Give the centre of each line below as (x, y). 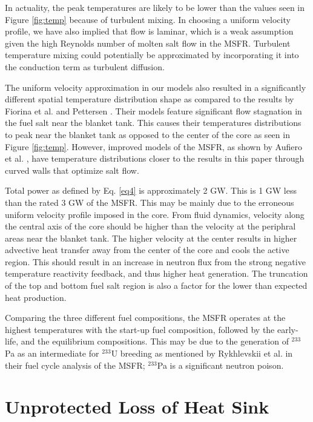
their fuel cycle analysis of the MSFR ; (75, 365)
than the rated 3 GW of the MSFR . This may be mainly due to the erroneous (150, 202)
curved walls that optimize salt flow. (72, 170)
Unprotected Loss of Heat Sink (137, 407)
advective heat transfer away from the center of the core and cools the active (147, 250)
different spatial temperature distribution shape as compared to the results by (150, 99)
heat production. (36, 297)
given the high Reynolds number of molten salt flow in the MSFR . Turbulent (148, 43)
